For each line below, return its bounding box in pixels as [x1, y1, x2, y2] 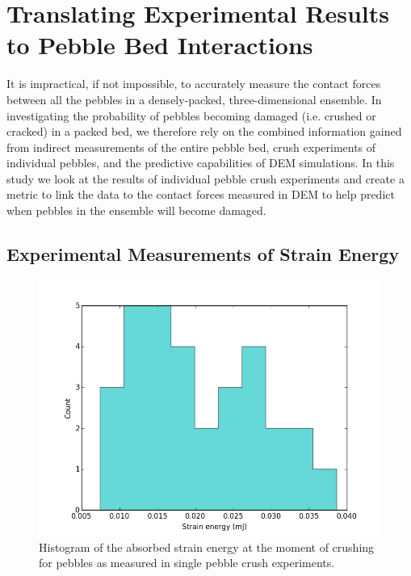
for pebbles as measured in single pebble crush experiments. [39, 554, 335, 571]
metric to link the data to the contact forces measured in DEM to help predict [6, 186, 395, 203]
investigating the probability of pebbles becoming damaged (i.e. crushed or [6, 107, 376, 124]
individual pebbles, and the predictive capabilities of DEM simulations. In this [6, 154, 395, 171]
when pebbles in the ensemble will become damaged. [6, 202, 266, 219]
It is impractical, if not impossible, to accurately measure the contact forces [6, 75, 381, 92]
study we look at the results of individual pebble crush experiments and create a [6, 170, 405, 187]
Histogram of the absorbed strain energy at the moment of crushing [39, 538, 375, 555]
